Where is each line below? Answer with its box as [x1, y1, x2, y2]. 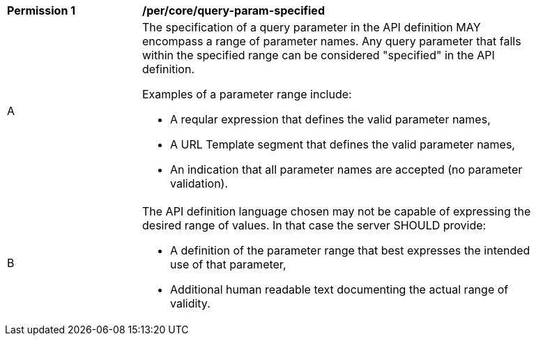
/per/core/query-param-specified [142, 3, 325, 17]
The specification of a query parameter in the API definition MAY [142, 20, 481, 34]
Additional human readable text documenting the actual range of [170, 282, 509, 296]
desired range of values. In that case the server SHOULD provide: [142, 218, 487, 232]
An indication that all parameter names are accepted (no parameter [170, 162, 523, 176]
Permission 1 [7, 3, 76, 17]
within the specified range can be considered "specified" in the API [142, 48, 495, 62]
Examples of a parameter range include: [142, 87, 352, 101]
